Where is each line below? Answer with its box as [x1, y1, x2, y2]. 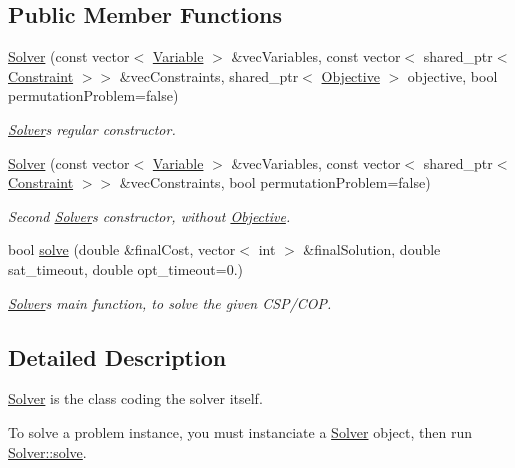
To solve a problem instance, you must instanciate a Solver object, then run [8, 421, 472, 442]
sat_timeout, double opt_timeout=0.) [8, 258, 243, 279]
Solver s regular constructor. [8, 118, 176, 139]
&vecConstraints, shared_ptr [119, 65, 299, 86]
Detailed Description [8, 341, 227, 372]
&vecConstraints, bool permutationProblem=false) [119, 172, 431, 193]
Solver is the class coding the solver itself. [8, 388, 263, 409]
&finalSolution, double [303, 239, 441, 260]
